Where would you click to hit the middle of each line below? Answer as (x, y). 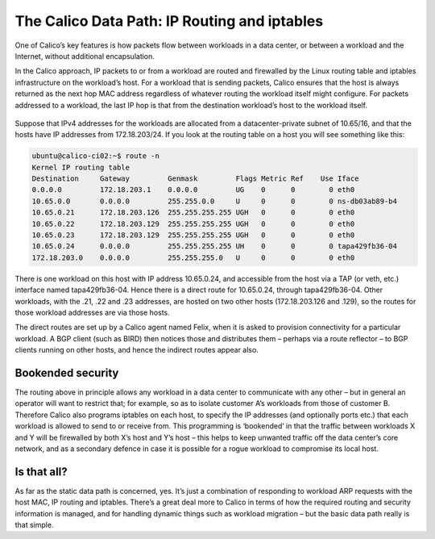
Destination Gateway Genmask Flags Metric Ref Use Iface (195, 179)
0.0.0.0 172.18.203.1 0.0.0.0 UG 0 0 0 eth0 (193, 190)
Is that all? (41, 472)
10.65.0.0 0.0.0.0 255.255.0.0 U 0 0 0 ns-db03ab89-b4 (215, 201)
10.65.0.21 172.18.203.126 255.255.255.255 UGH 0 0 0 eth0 (193, 213)
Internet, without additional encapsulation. (85, 56)
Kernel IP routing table (81, 167)
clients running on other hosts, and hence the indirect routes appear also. (137, 350)
